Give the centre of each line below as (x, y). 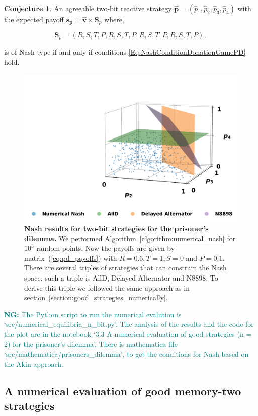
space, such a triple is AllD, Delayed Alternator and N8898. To (121, 277)
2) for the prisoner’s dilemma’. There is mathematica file (91, 344)
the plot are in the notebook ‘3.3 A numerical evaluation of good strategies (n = (128, 334)
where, (114, 19)
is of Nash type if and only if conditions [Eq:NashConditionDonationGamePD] (125, 52)
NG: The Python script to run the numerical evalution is (93, 314)
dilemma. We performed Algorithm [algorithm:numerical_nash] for (130, 238)
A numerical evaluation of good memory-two (123, 391)
